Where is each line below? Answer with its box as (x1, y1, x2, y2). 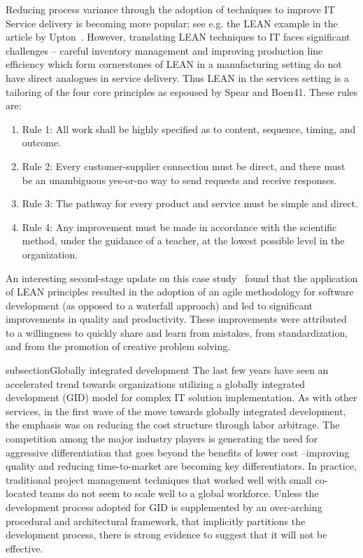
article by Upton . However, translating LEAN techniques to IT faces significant (6, 29, 350, 44)
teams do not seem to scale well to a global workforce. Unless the (39, 486, 319, 501)
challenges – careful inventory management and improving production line (6, 43, 323, 57)
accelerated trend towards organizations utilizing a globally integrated (6, 376, 306, 391)
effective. (6, 540, 43, 555)
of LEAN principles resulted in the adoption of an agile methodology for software (6, 284, 354, 299)
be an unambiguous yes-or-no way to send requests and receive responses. (22, 172, 337, 187)
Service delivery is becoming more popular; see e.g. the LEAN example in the (6, 15, 338, 30)
